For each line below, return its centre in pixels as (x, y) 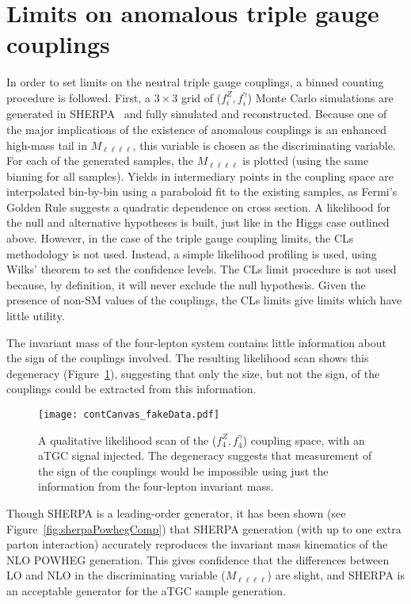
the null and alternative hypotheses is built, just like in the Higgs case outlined (198, 222)
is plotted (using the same (306, 161)
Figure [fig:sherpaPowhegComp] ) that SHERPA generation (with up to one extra (204, 528)
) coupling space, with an (304, 440)
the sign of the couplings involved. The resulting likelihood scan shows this (188, 358)
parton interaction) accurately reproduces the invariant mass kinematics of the (197, 544)
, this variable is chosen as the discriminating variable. (264, 145)
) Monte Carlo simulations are (320, 97)
